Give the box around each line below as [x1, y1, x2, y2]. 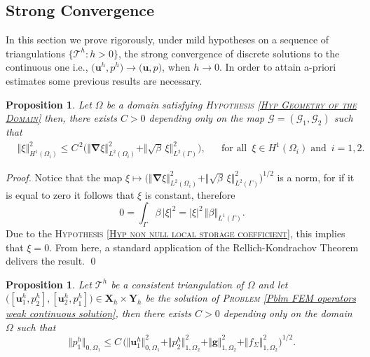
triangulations [6, 45, 65, 60]
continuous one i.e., [6, 59, 88, 74]
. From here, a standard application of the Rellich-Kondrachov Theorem [49, 239, 359, 254]
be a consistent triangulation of [111, 276, 244, 291]
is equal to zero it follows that [6, 187, 135, 202]
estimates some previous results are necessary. [6, 73, 203, 87]
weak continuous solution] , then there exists [6, 306, 192, 321]
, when [162, 59, 191, 74]
